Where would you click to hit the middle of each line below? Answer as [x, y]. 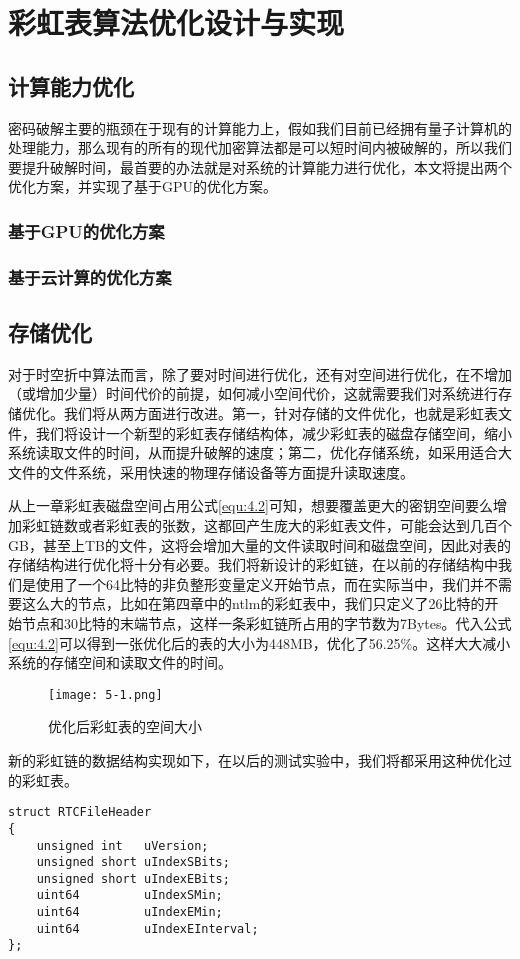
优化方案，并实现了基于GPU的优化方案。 [143, 186]
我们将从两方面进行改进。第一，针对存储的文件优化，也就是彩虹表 [280, 413]
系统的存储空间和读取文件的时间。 [120, 662]
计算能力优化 [71, 85]
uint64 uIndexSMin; [129, 895]
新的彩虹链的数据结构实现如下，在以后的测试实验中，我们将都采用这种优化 [253, 760]
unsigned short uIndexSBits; [133, 862]
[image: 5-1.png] [105, 694]
